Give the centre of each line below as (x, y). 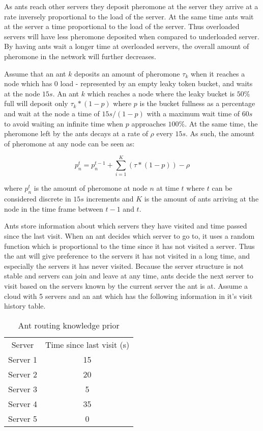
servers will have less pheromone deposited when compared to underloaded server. (132, 36)
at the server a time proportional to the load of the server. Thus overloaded (122, 26)
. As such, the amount (220, 133)
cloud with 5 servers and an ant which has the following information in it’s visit (128, 296)
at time (168, 188)
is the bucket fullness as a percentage (197, 103)
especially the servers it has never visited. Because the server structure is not (124, 265)
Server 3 (23, 389)
